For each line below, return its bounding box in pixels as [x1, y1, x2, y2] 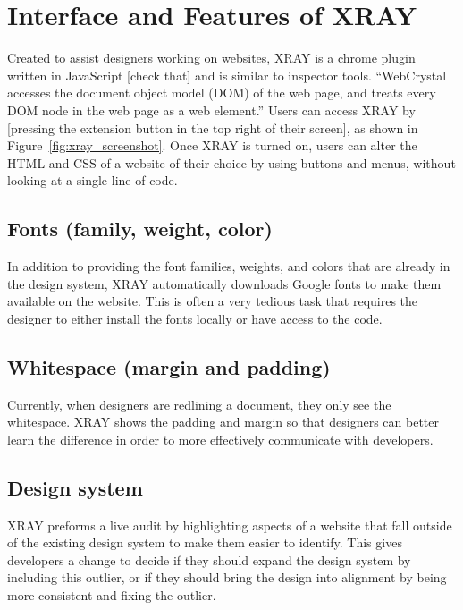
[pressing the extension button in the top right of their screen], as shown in [7, 118, 418, 137]
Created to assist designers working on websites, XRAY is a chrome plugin [7, 48, 416, 67]
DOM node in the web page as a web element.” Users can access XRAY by [7, 100, 416, 119]
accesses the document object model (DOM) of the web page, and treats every [7, 83, 436, 102]
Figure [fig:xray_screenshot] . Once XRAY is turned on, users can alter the [7, 136, 417, 155]
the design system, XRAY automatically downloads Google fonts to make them [7, 274, 442, 292]
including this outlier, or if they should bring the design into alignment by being [7, 568, 447, 587]
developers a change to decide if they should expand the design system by [7, 550, 411, 569]
